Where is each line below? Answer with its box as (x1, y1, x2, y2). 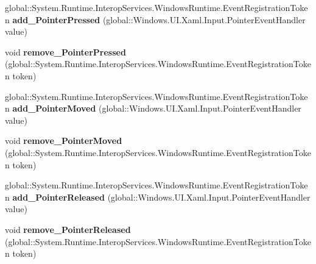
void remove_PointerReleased (5, 223, 131, 235)
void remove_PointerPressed (5, 45, 126, 58)
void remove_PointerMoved (5, 134, 122, 147)
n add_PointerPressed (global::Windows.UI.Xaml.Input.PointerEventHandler (5, 13, 306, 26)
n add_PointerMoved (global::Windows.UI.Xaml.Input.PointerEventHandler (5, 102, 301, 115)
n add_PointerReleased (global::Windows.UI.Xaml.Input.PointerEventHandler (5, 190, 311, 203)
